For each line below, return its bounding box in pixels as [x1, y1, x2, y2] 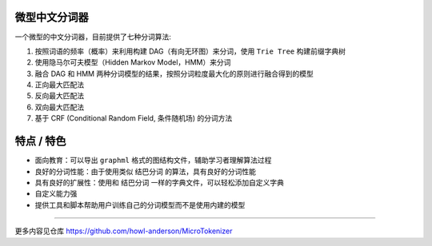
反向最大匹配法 [34, 91, 84, 101]
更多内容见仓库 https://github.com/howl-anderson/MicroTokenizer [14, 226, 233, 236]
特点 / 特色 [14, 134, 67, 148]
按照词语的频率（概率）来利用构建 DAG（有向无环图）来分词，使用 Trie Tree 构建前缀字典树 [34, 46, 346, 56]
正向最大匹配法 [34, 80, 84, 89]
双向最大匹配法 [34, 102, 84, 112]
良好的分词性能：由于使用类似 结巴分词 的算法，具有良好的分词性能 [34, 166, 256, 176]
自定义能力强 [34, 188, 78, 199]
